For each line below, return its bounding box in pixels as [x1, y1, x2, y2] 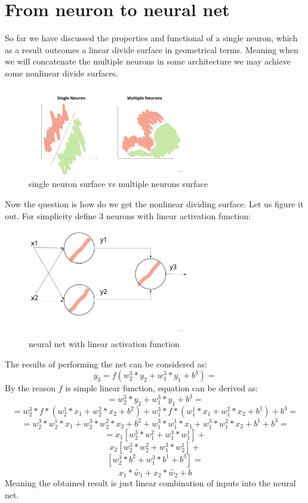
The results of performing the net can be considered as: [5, 357, 207, 370]
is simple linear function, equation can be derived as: [65, 382, 258, 394]
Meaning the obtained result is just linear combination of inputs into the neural [5, 477, 296, 489]
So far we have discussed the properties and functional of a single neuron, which [5, 32, 298, 44]
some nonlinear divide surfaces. [5, 66, 119, 79]
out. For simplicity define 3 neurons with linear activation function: [5, 209, 251, 222]
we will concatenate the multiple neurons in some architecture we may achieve [5, 55, 291, 68]
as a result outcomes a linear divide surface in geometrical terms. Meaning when [5, 43, 298, 56]
